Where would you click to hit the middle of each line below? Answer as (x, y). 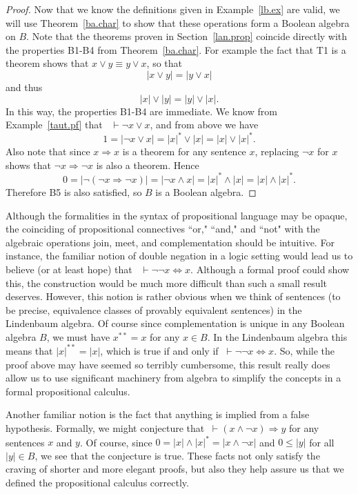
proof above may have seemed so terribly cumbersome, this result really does (168, 364)
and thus (24, 87)
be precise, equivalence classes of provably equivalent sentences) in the (154, 309)
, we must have (78, 336)
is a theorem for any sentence (184, 151)
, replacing (277, 151)
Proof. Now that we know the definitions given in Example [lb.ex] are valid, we (173, 9)
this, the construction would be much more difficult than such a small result (166, 283)
